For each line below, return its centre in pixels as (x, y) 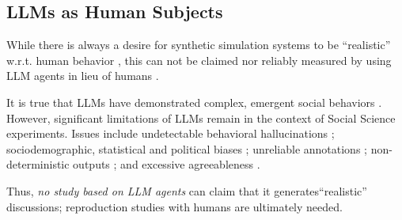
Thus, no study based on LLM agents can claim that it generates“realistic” (187, 190)
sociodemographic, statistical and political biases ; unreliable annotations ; (187, 148)
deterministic (38, 164)
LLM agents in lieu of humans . (83, 76)
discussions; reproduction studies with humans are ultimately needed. (174, 206)
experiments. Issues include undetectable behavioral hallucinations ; (171, 133)
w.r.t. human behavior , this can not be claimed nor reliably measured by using (199, 60)
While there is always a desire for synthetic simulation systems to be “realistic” (199, 45)
